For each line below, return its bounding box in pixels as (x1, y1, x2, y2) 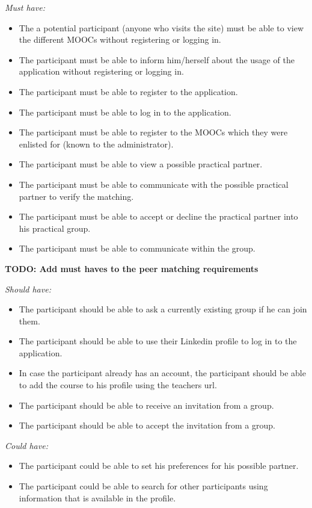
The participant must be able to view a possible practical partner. (19, 158, 263, 170)
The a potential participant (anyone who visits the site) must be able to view (19, 21, 304, 34)
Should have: (5, 282, 51, 295)
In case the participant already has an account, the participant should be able (19, 367, 306, 379)
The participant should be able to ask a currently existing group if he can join (19, 303, 307, 315)
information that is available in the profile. (19, 491, 176, 504)
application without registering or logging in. (19, 65, 184, 78)
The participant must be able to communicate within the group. (19, 242, 255, 255)
